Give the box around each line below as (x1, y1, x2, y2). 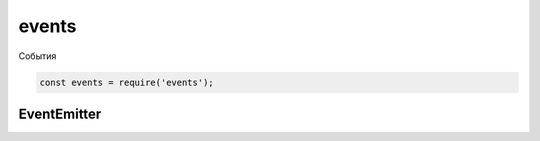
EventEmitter (18, 105, 102, 122)
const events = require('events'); (39, 76, 214, 88)
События (18, 50, 57, 62)
